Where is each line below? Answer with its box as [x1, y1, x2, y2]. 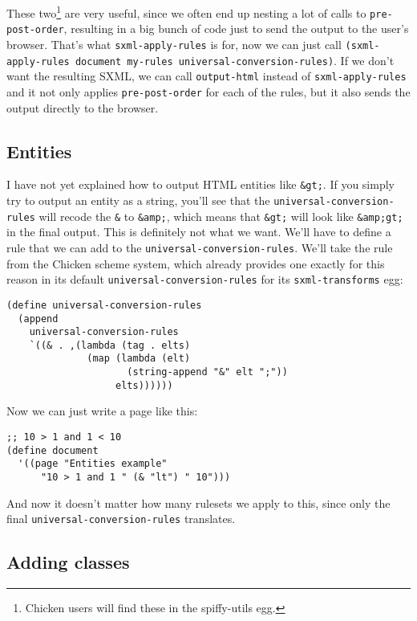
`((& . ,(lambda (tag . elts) [29, 339, 191, 351]
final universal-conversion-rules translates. [6, 510, 236, 527]
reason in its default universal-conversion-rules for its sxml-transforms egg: [6, 271, 403, 288]
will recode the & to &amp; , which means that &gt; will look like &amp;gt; [38, 207, 403, 224]
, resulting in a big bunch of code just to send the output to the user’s [63, 20, 409, 37]
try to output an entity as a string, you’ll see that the [6, 192, 270, 209]
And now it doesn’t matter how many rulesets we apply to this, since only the [6, 494, 391, 511]
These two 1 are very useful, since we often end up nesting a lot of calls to [6, 2, 366, 21]
